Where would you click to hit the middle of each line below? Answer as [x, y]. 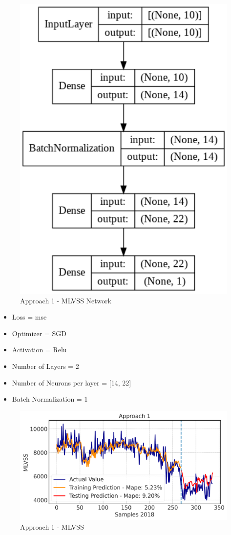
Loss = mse [29, 317]
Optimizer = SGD [39, 333]
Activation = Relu [39, 350]
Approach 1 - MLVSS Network [66, 300]
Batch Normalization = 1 [50, 399]
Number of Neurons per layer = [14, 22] [72, 382]
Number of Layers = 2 [45, 366]
